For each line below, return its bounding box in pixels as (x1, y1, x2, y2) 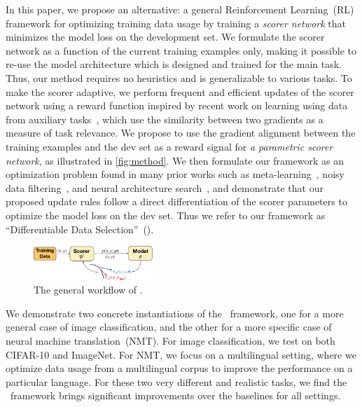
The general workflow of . (34, 282, 143, 297)
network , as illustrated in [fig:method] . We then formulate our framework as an (6, 153, 344, 167)
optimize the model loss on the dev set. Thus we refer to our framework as (6, 207, 326, 222)
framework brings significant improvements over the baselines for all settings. (10, 388, 341, 403)
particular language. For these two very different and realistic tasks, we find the (6, 374, 347, 389)
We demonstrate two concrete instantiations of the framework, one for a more (6, 305, 344, 320)
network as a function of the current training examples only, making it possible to (6, 43, 356, 57)
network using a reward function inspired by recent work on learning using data (6, 98, 348, 113)
